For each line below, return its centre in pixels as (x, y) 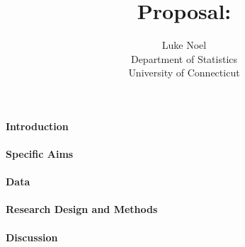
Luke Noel (184, 45)
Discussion (32, 237)
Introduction (37, 126)
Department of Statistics (184, 58)
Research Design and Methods (82, 209)
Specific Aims (40, 154)
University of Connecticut (184, 73)
